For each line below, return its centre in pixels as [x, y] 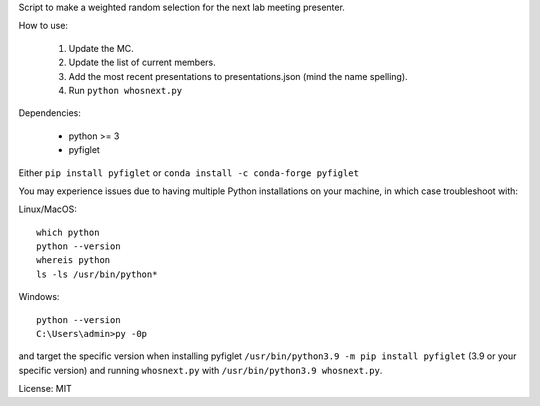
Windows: [39, 297]
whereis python [73, 260]
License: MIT [45, 389]
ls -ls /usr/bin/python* [97, 274]
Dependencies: [50, 113]
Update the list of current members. [142, 62]
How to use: [43, 26]
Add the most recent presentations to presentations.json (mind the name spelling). [238, 76]
